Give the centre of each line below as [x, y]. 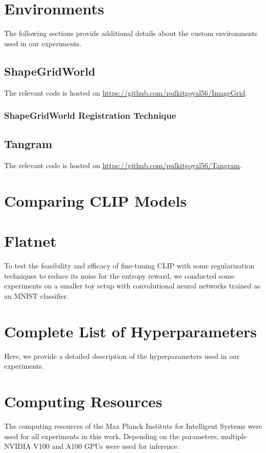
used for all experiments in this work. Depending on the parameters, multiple [126, 436]
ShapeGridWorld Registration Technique [90, 115]
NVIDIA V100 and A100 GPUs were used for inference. [92, 446]
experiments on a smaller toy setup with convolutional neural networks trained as [132, 286]
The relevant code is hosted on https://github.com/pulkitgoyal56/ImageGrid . [126, 92]
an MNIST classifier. [36, 296]
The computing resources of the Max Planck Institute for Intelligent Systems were [133, 426]
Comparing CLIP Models [96, 200]
